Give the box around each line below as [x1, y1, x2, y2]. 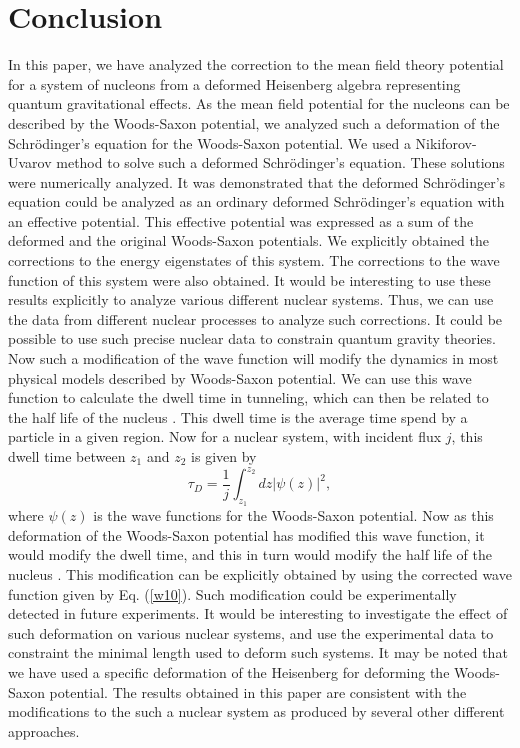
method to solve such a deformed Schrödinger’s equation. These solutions [56, 152, 505, 173]
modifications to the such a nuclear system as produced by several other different [8, 701, 505, 722]
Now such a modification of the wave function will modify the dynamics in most [8, 348, 499, 369]
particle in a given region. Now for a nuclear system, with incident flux [8, 426, 442, 447]
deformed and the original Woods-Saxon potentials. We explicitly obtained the [8, 230, 489, 251]
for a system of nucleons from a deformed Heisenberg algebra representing [8, 73, 461, 94]
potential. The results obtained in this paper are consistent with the [49, 681, 467, 702]
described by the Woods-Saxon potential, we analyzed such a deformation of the [8, 112, 500, 133]
